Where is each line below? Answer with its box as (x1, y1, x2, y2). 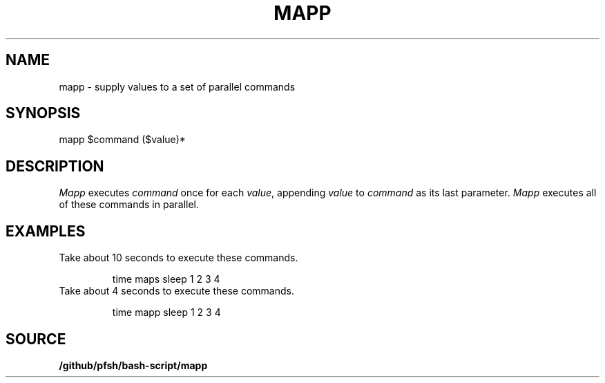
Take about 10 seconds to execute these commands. (59, 252, 298, 264)
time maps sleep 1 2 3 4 (112, 273, 220, 286)
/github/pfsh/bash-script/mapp (59, 359, 208, 371)
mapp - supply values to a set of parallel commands (59, 80, 296, 93)
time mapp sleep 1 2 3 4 (112, 306, 221, 319)
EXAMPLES (6, 222, 86, 240)
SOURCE (6, 330, 66, 348)
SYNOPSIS (6, 104, 81, 122)
